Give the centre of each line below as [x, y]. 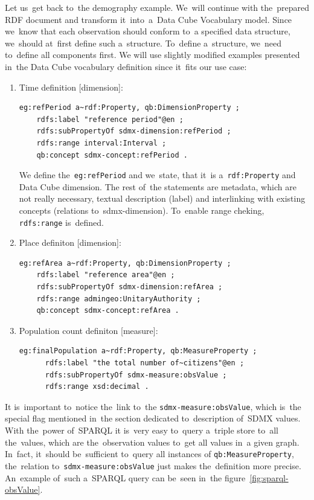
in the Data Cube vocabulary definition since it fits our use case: [126, 66]
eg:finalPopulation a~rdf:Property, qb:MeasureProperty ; [138, 351]
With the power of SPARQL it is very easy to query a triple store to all [142, 430]
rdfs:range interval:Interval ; [101, 143]
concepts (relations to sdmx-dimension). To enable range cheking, [142, 210]
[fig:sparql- [269, 477]
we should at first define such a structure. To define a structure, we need [143, 43]
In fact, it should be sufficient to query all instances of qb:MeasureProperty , [149, 454]
